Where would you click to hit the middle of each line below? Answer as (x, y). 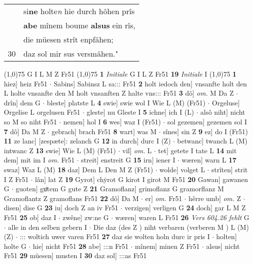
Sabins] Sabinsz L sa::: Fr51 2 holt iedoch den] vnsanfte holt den (150, 83)
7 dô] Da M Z (25, 131)
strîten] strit (230, 169)
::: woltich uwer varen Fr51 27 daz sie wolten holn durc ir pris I (115, 236)
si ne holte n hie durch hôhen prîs (79, 11)
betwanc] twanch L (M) (212, 141)
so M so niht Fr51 (31, 121)
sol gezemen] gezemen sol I (207, 121)
